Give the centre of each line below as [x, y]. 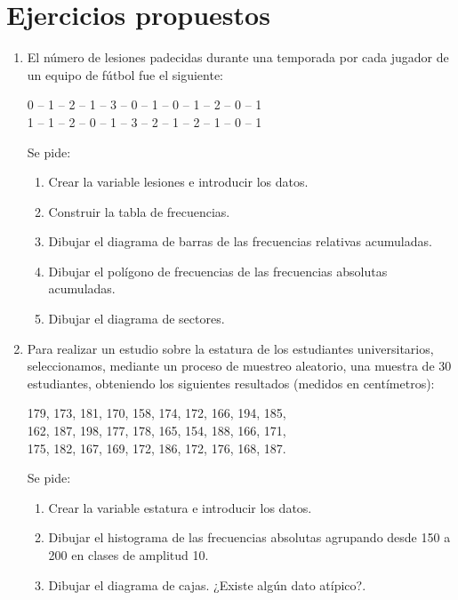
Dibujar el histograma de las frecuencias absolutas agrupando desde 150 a [249, 537]
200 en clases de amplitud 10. [129, 555]
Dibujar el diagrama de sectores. [137, 319]
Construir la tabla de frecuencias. [139, 211]
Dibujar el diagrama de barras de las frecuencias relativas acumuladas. [240, 241]
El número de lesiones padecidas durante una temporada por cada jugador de [238, 57]
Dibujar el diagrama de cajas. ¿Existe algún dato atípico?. [207, 584]
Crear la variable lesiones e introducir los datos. [178, 182]
